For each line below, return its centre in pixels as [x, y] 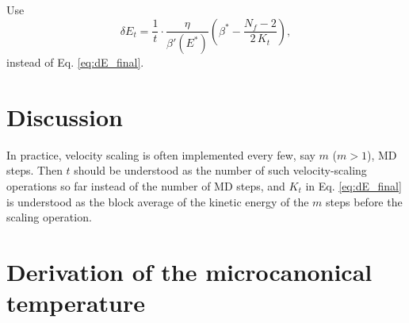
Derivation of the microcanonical [189, 271]
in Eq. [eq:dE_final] [354, 185]
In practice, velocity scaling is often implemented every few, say [161, 154]
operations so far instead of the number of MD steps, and [146, 185]
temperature [76, 303]
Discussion [65, 116]
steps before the [364, 201]
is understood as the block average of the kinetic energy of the [158, 201]
